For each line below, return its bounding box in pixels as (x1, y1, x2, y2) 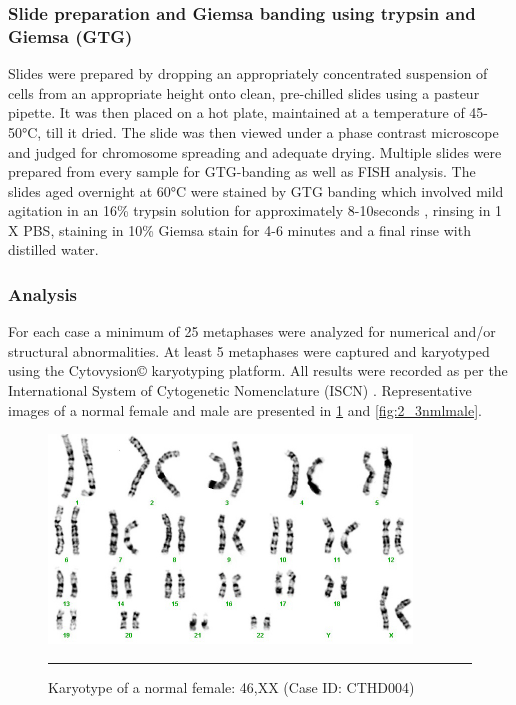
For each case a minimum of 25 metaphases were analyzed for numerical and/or (8, 321, 496, 342)
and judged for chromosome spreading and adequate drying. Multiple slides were (8, 141, 502, 162)
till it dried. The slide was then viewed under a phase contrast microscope (45, 121, 499, 142)
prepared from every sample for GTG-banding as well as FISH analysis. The (8, 161, 476, 182)
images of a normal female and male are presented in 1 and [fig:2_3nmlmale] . (8, 399, 482, 420)
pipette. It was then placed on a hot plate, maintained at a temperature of (8, 102, 465, 123)
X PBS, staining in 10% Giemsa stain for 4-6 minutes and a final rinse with (8, 219, 471, 240)
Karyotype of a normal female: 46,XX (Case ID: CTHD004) (48, 676, 415, 697)
